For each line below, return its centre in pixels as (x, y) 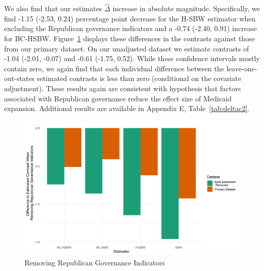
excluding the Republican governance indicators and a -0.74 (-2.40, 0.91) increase (130, 28)
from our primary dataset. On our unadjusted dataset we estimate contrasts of (127, 48)
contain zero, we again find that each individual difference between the (114, 68)
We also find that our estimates (53, 8)
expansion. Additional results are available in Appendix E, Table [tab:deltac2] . (127, 108)
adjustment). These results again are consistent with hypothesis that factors (123, 88)
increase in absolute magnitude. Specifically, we (186, 8)
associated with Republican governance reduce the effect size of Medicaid (118, 98)
